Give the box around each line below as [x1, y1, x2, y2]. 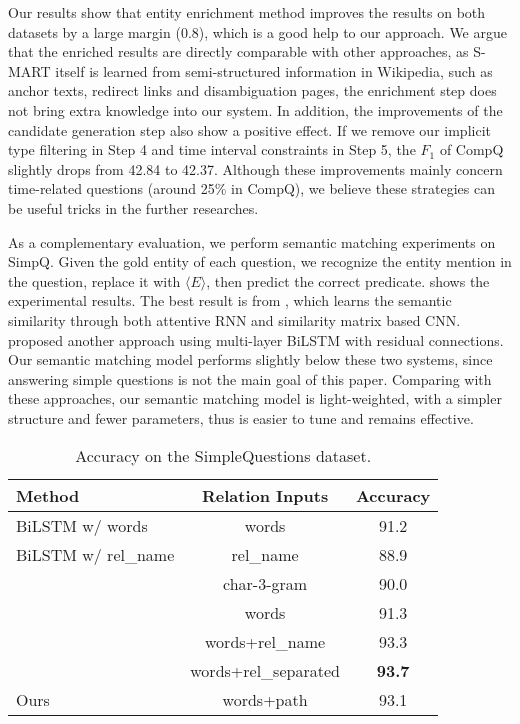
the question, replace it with [8, 270, 181, 291]
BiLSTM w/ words [16, 514, 148, 538]
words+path [222, 688, 308, 712]
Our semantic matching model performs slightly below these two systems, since [8, 349, 493, 370]
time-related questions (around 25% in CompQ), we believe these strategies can [8, 178, 495, 199]
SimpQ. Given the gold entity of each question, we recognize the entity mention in [8, 251, 512, 272]
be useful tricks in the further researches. [8, 197, 259, 218]
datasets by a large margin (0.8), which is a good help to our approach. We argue [8, 21, 507, 42]
